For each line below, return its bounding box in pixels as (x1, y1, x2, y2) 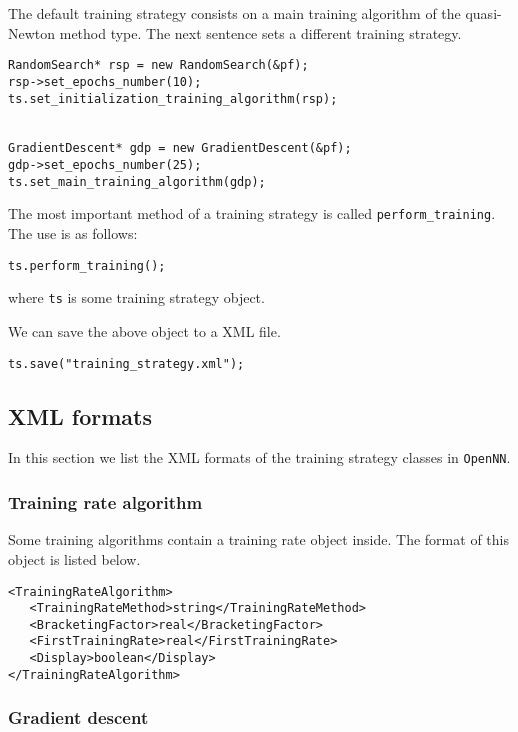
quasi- (465, 3, 502, 23)
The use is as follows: (8, 223, 138, 244)
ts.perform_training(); (8, 258, 166, 273)
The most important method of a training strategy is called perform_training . (8, 203, 496, 224)
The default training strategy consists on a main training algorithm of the (8, 3, 461, 23)
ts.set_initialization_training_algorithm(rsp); (8, 91, 338, 106)
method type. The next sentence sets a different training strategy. (59, 22, 462, 43)
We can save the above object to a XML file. (8, 321, 281, 341)
